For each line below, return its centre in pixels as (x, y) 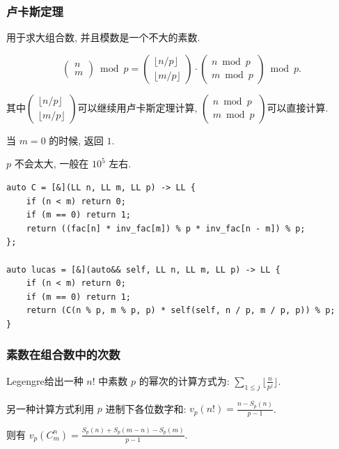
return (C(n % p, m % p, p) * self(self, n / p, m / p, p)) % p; (181, 311)
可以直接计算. (298, 107)
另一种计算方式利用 (50, 408)
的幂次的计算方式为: (184, 380)
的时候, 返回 (76, 140)
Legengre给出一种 (45, 380)
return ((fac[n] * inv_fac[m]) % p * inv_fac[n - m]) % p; (166, 228)
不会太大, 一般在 (52, 163)
